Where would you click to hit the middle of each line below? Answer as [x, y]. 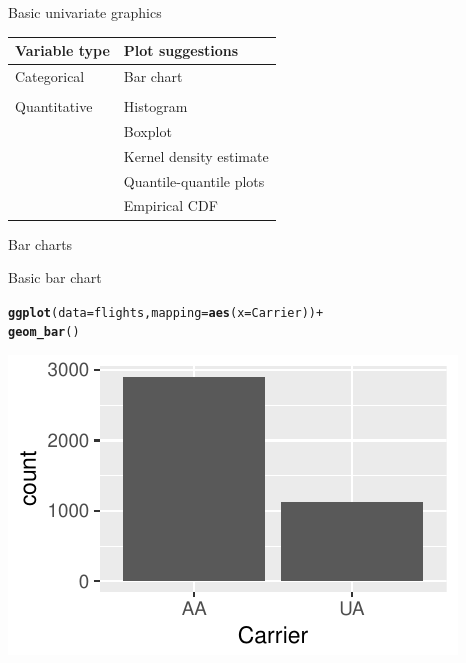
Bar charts [40, 243]
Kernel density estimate [196, 155]
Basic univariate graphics [85, 12]
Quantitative [54, 106]
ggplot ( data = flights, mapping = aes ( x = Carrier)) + [166, 312]
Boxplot [147, 130]
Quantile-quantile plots [194, 180]
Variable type [62, 50]
